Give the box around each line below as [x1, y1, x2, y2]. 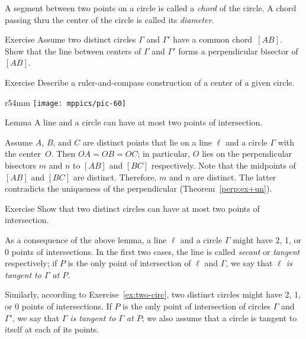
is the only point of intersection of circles [123, 299, 271, 312]
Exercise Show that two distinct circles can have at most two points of [5, 202, 260, 214]
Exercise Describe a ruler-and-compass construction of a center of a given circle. [5, 76, 295, 88]
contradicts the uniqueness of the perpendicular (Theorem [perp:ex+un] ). [5, 182, 272, 195]
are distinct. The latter [193, 170, 276, 183]
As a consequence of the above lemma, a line [5, 233, 167, 246]
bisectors [5, 159, 37, 171]
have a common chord [173, 33, 253, 46]
